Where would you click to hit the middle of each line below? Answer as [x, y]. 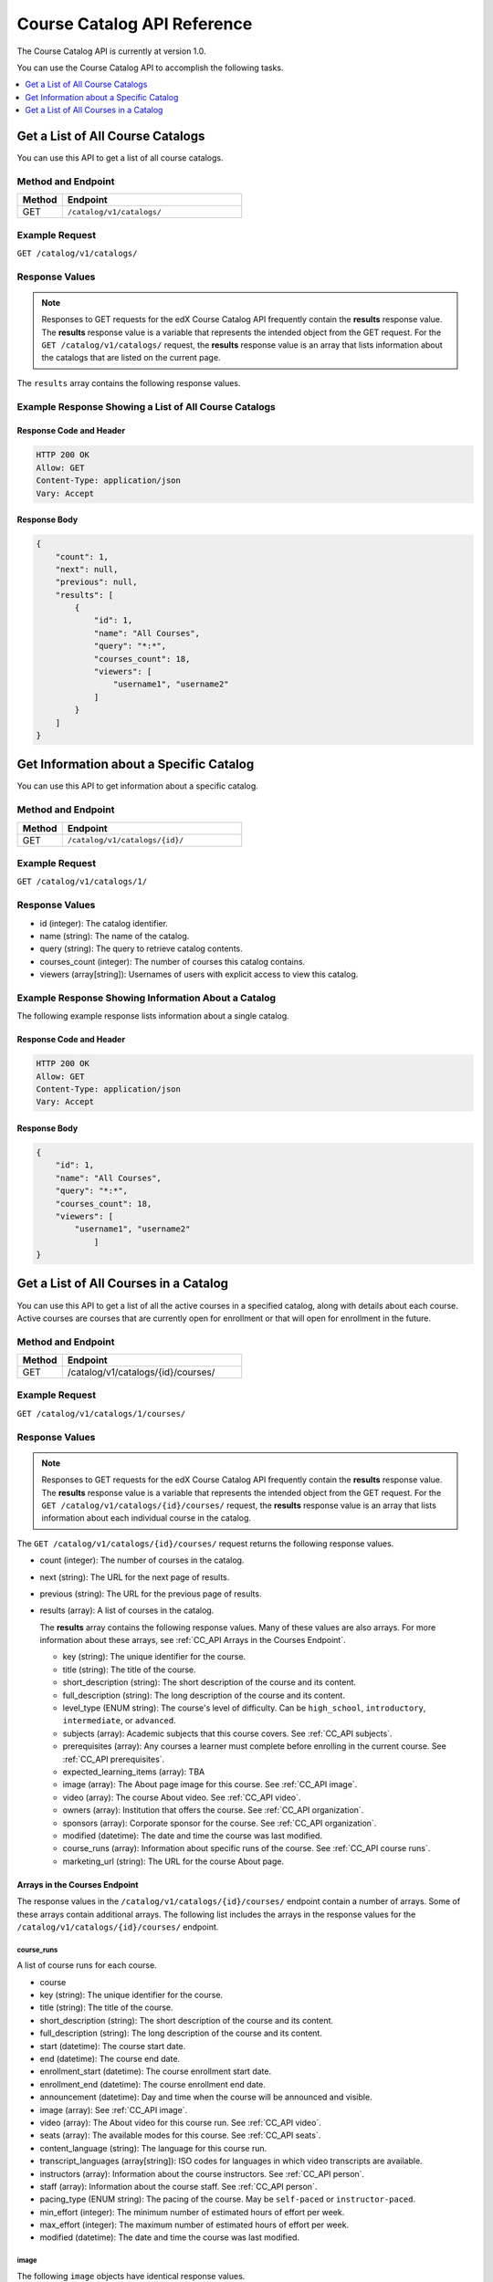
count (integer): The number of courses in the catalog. [142, 1560]
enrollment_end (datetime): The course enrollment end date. [153, 2084]
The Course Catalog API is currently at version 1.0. [111, 51]
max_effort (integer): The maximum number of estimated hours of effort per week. [194, 2225]
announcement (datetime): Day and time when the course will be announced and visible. [206, 2097]
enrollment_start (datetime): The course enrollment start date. [156, 2071]
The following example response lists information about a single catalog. [153, 1016]
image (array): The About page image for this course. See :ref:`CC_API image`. [210, 1785]
